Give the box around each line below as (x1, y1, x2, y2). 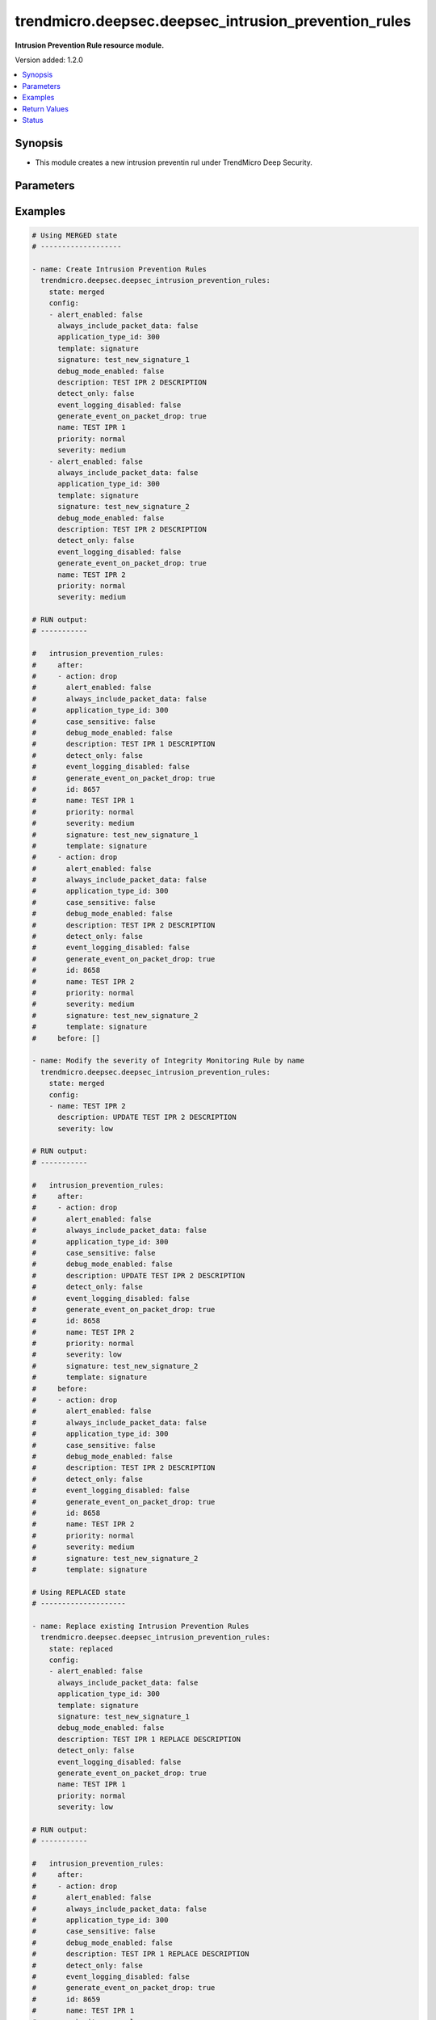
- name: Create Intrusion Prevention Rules (31, 264, 208, 274)
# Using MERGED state (31, 230, 118, 240)
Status (22, 115, 44, 124)
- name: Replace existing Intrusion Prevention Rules (31, 1621, 249, 1631)
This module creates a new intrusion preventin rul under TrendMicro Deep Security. (35, 158, 312, 167)
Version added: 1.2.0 (15, 55, 84, 65)
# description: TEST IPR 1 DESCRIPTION (31, 739, 216, 749)
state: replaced (48, 1644, 113, 1653)
